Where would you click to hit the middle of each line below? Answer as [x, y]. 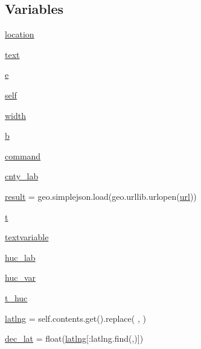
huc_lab [20, 257]
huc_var [20, 277]
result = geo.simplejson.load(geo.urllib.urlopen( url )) [101, 196]
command [23, 155]
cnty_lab [22, 176]
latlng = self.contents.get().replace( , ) [75, 318]
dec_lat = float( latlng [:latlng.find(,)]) [74, 338]
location [20, 34]
